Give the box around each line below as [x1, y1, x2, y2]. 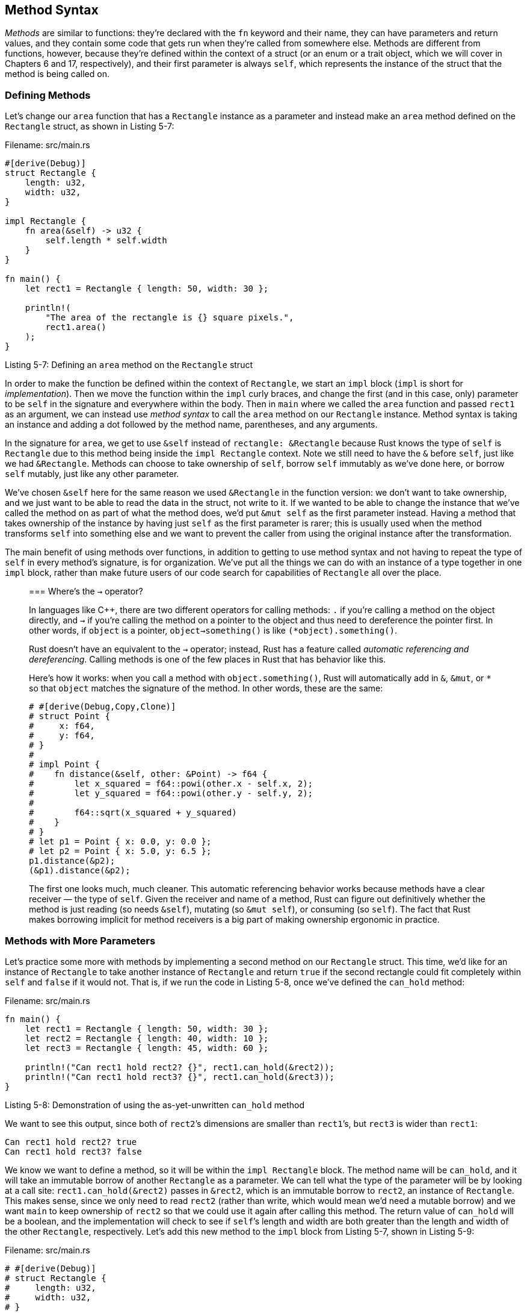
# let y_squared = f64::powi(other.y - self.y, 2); [29, 788, 313, 799]
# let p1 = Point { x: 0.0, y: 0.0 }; [29, 837, 212, 847]
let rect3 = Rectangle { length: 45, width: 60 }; [25, 1043, 269, 1053]
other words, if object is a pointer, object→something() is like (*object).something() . [29, 625, 398, 636]
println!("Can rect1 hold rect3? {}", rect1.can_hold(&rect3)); [25, 1071, 334, 1082]
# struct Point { [29, 711, 110, 722]
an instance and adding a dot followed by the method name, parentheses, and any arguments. [5, 419, 378, 430]
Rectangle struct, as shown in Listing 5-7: [5, 121, 174, 132]
